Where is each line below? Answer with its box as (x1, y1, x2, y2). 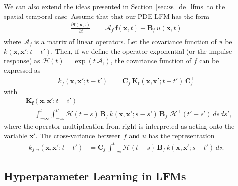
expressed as (4, 65, 41, 75)
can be (199, 55, 219, 66)
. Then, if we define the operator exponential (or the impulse (51, 46, 232, 56)
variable (4, 130, 27, 140)
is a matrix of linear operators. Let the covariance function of (34, 36, 217, 46)
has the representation (148, 130, 215, 140)
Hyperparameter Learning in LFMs (4, 169, 186, 184)
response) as (4, 55, 40, 66)
